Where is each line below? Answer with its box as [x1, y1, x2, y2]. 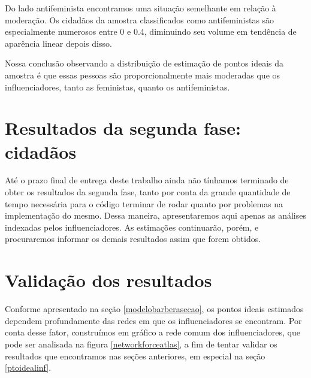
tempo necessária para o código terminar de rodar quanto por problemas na [5, 197, 283, 210]
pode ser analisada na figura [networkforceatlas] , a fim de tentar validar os [5, 337, 277, 350]
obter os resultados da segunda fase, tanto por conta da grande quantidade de [5, 186, 291, 198]
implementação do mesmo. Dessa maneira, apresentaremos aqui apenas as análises [5, 209, 306, 222]
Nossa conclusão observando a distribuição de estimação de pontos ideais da [5, 57, 283, 69]
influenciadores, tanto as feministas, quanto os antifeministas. [5, 80, 230, 93]
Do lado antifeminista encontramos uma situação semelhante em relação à [5, 2, 276, 14]
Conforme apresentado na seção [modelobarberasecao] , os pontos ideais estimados [5, 303, 304, 315]
